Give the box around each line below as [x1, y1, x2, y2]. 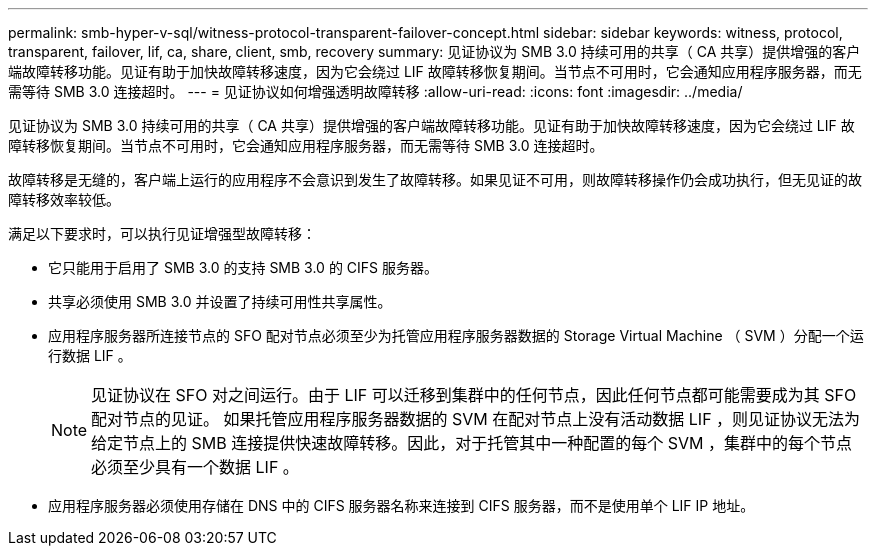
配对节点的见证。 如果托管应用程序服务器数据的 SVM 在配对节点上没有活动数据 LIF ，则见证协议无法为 [91, 409, 861, 429]
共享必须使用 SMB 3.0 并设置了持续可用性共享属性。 [48, 293, 392, 310]
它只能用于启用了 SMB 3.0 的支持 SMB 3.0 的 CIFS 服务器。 [48, 259, 438, 276]
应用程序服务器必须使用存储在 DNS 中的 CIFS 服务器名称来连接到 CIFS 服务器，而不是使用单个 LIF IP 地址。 [48, 497, 755, 514]
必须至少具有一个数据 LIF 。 [91, 457, 299, 477]
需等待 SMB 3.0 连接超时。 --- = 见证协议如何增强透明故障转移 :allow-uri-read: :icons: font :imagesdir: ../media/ [8, 83, 743, 100]
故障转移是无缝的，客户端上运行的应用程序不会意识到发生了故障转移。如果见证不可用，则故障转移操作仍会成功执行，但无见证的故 [8, 171, 862, 188]
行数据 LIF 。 [48, 347, 132, 364]
